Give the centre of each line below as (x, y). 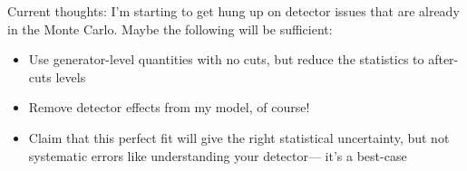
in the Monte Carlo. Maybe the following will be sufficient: (170, 28)
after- (443, 59)
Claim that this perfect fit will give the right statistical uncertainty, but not (239, 137)
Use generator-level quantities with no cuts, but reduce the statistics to (226, 59)
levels (71, 76)
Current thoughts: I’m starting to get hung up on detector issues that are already (233, 11)
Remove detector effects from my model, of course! (169, 107)
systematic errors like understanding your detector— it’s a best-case (218, 155)
